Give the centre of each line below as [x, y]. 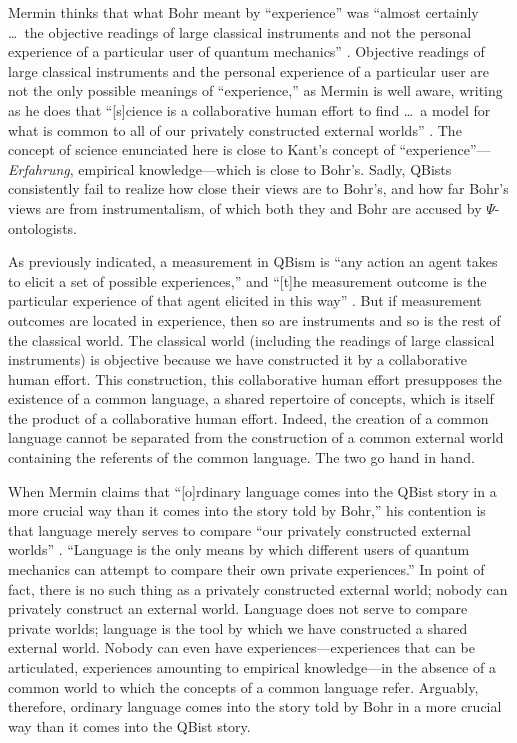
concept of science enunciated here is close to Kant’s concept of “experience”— [249, 149]
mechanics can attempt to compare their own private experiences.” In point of [246, 569]
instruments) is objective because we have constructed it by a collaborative [237, 359]
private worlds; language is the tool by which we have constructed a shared [238, 627]
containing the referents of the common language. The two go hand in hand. [241, 457]
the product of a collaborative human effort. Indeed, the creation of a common [248, 417]
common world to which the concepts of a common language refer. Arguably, [243, 686]
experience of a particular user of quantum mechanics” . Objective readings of [246, 51]
